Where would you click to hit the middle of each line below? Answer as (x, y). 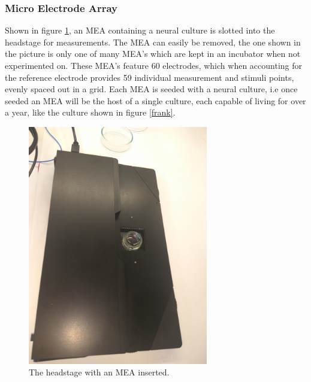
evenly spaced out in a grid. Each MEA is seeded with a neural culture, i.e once (151, 89)
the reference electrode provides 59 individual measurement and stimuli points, (150, 77)
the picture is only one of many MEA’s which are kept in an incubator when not (153, 54)
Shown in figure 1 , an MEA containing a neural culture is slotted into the (140, 30)
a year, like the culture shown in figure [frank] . (90, 112)
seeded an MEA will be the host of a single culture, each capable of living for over (155, 100)
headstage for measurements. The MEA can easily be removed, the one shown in (153, 42)
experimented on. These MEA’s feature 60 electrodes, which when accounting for (154, 65)
